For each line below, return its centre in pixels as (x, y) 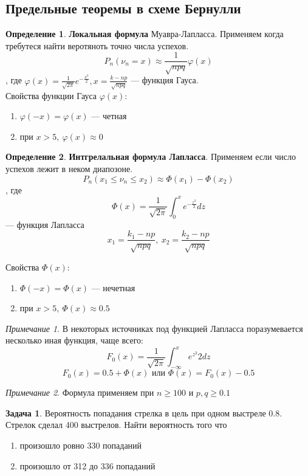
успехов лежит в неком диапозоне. (69, 169)
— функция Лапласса (45, 224)
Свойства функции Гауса (51, 95)
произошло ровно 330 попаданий (81, 445)
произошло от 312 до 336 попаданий (87, 465)
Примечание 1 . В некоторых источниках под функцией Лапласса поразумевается (154, 328)
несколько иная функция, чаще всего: (74, 340)
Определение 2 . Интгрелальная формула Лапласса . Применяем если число (151, 157)
